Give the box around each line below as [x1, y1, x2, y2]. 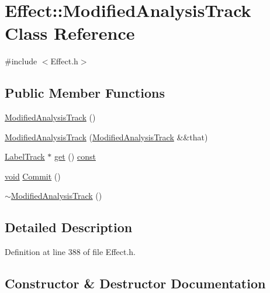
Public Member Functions [5, 84, 165, 102]
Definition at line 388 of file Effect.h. [5, 246, 136, 258]
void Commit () [5, 170, 61, 182]
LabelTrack [5, 150, 45, 163]
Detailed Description [5, 218, 133, 236]
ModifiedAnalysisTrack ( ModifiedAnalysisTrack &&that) [5, 130, 208, 143]
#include [5, 55, 37, 67]
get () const [54, 150, 96, 163]
